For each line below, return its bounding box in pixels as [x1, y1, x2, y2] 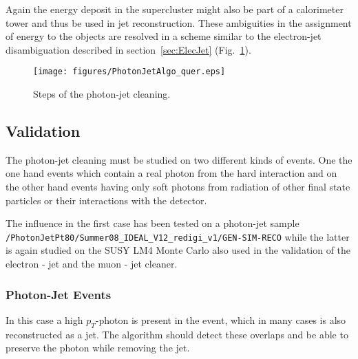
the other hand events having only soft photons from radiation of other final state [6, 179, 350, 194]
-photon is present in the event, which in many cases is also [95, 312, 346, 327]
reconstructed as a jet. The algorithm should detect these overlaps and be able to [6, 327, 348, 341]
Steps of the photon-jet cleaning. [33, 87, 171, 101]
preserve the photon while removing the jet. [6, 340, 190, 355]
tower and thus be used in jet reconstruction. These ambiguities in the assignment [6, 15, 352, 30]
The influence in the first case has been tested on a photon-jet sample [6, 216, 299, 230]
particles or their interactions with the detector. [6, 193, 207, 207]
